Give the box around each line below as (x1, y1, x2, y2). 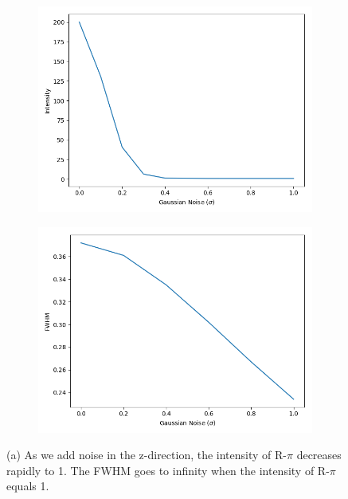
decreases (296, 446, 342, 463)
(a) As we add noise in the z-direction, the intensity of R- (6, 446, 287, 463)
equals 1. (6, 477, 49, 494)
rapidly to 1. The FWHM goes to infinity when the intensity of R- (6, 462, 330, 478)
